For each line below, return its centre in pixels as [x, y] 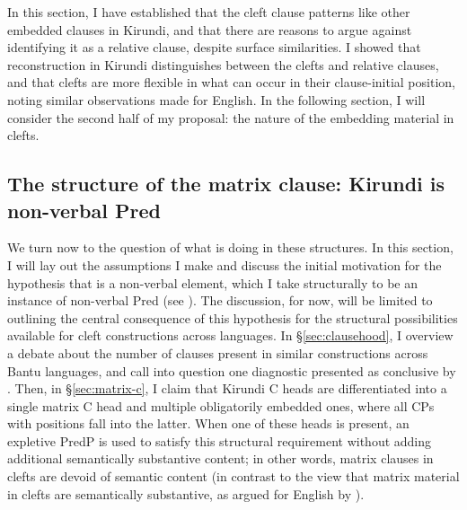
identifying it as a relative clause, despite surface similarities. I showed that [214, 47]
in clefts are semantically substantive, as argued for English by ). [186, 493]
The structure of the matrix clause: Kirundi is [226, 184]
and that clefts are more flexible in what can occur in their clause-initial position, [231, 82]
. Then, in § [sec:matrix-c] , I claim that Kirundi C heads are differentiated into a [227, 388]
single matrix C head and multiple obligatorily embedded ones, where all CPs [221, 405]
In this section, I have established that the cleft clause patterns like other [209, 12]
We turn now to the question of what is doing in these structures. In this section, [230, 247]
